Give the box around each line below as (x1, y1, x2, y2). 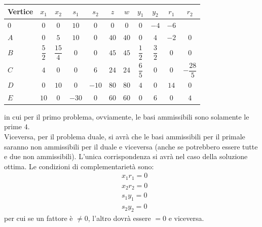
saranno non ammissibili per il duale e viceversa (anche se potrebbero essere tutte (4, 141, 258, 152)
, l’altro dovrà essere (88, 212, 151, 223)
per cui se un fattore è (4, 212, 73, 223)
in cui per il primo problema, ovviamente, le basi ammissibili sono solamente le (4, 111, 249, 122)
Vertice (8, 6, 33, 17)
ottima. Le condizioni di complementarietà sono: (4, 161, 154, 171)
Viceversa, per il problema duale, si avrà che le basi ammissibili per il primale (4, 131, 245, 141)
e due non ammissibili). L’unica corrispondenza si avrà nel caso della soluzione (4, 151, 248, 162)
